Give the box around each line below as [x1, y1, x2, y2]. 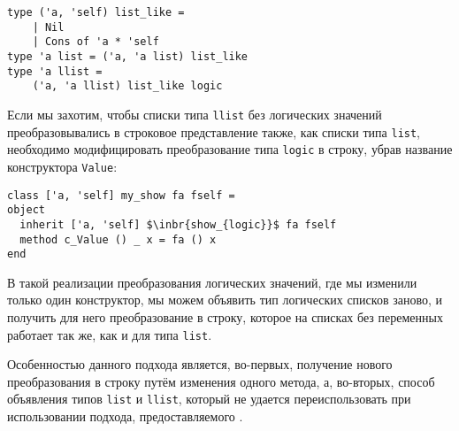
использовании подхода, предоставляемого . [7, 407, 243, 426]
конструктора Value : [7, 157, 118, 175]
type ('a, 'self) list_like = [7, 6, 185, 19]
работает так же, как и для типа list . [7, 325, 212, 343]
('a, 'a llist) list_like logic [32, 80, 223, 93]
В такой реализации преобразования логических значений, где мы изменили [7, 273, 417, 291]
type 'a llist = [7, 65, 103, 78]
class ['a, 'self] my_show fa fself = [7, 189, 235, 202]
